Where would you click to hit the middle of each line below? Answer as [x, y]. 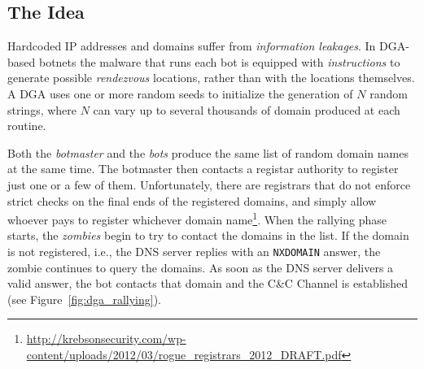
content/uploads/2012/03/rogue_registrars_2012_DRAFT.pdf [184, 355]
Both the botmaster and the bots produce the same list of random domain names [208, 152]
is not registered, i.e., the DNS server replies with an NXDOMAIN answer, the [194, 251]
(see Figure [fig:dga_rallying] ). [85, 299]
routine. [27, 126]
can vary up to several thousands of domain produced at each [247, 109]
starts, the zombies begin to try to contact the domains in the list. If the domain [208, 235]
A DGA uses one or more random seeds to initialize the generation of [180, 93]
